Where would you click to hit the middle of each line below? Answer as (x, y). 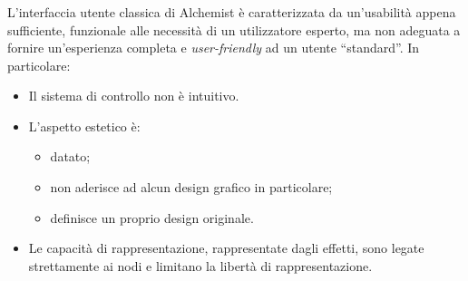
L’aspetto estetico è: (84, 126)
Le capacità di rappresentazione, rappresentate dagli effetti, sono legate (226, 248)
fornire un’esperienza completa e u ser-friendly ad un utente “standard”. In (214, 48)
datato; (70, 156)
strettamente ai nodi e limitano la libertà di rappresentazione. (200, 265)
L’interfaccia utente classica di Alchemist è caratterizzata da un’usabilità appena (232, 11)
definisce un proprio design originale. (152, 217)
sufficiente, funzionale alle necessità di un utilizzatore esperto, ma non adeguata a (234, 29)
